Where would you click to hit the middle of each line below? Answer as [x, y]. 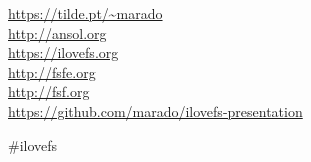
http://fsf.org [49, 91]
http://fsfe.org [52, 71]
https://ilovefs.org [63, 52]
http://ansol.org [57, 32]
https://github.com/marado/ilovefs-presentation [155, 110]
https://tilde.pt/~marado [85, 13]
